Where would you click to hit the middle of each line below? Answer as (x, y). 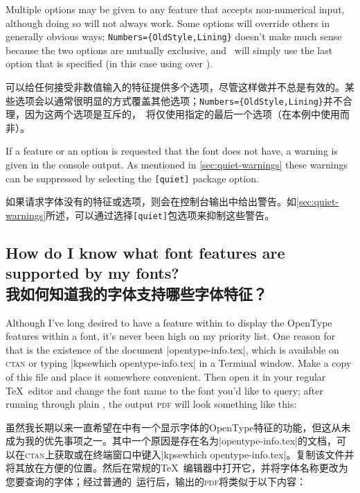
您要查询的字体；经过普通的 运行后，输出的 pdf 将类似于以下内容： (156, 482)
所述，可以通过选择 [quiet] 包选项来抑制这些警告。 (160, 215)
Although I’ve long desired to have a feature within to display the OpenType (169, 322)
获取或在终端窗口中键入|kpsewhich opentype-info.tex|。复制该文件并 (204, 454)
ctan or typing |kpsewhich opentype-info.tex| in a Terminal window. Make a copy (179, 363)
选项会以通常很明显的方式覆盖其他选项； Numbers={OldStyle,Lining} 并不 (179, 100)
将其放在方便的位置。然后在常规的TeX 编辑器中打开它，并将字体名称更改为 (177, 468)
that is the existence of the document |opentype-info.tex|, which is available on (172, 349)
